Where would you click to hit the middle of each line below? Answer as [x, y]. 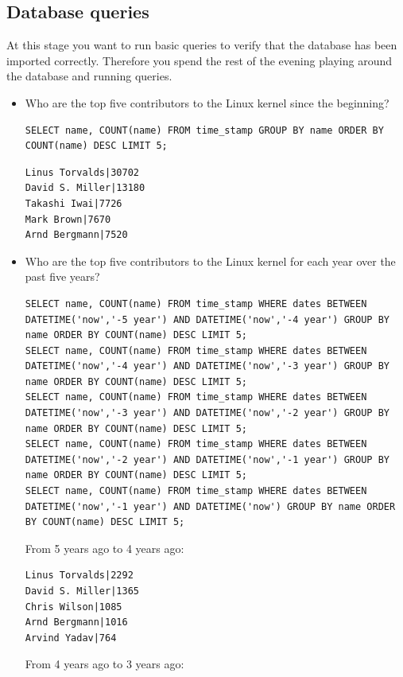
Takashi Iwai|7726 [74, 203]
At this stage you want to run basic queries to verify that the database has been [202, 45]
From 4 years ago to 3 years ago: [105, 664]
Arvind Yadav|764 [71, 638]
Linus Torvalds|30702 [82, 172]
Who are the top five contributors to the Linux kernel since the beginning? [207, 102]
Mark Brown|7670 [68, 219]
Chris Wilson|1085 [74, 607]
